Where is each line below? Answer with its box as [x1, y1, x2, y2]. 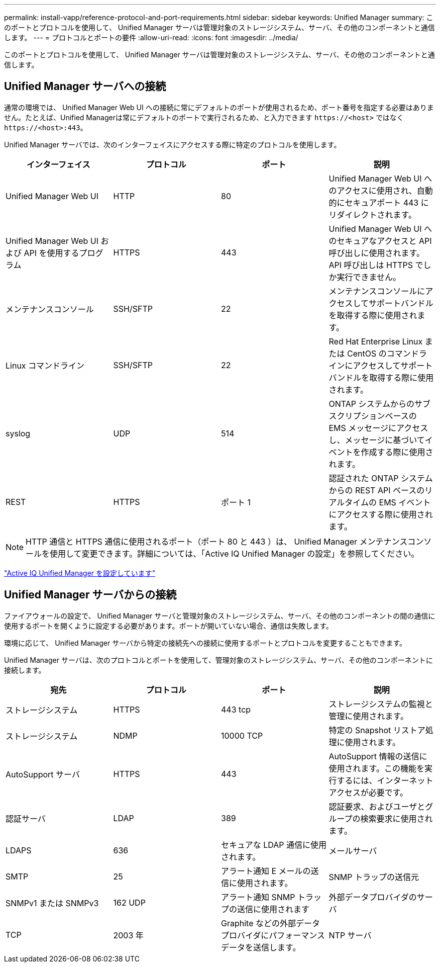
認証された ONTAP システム [328, 473, 433, 483]
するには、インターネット [337, 775, 433, 785]
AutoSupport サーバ [6, 769, 80, 779]
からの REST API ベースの [328, 485, 425, 495]
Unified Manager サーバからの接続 [4, 588, 177, 601]
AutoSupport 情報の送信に [328, 751, 427, 761]
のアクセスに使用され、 [328, 185, 417, 196]
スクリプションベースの [328, 410, 417, 421]
